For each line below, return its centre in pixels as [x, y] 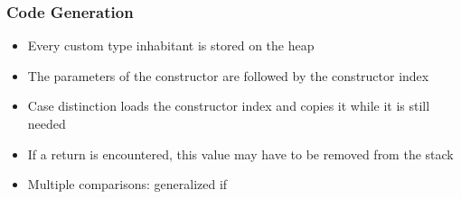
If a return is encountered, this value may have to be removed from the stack [240, 154]
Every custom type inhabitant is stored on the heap [171, 45]
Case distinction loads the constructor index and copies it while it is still [229, 106]
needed [47, 123]
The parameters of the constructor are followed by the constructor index [228, 75]
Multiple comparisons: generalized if [127, 184]
